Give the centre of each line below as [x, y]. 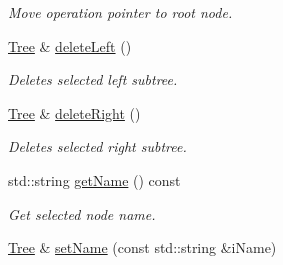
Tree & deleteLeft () [70, 45]
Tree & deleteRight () [74, 112]
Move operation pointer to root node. [120, 12]
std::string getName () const [94, 179]
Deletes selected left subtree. [93, 79]
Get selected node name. [82, 213]
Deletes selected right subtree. [97, 146]
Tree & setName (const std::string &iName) [142, 247]
